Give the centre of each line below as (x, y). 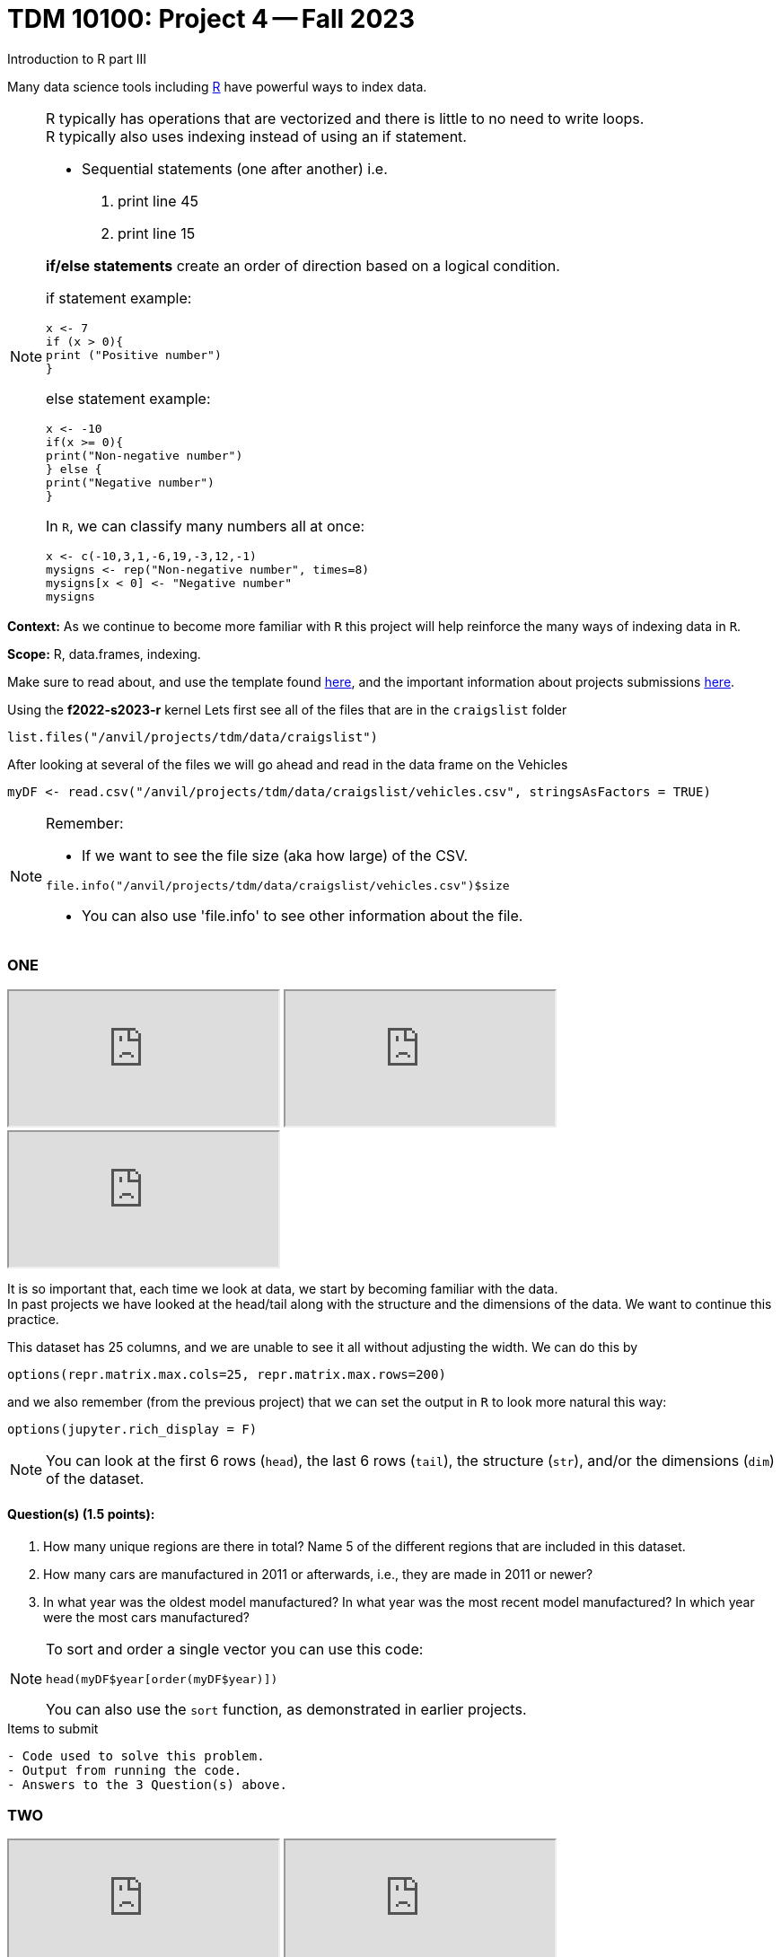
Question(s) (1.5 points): (81, 1514)
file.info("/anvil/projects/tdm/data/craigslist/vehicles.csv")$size (278, 885)
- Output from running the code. (125, 1770)
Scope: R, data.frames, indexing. (104, 654)
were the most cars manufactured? (146, 1617)
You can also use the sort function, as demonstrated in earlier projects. (286, 1709)
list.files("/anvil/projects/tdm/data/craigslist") (193, 737)
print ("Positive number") (134, 355)
